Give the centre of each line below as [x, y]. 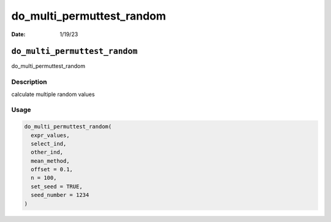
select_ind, [49, 143]
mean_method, [50, 161]
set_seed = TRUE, [57, 186]
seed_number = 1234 [60, 195]
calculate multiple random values [53, 94]
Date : [18, 34]
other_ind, [47, 152]
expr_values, [50, 135]
